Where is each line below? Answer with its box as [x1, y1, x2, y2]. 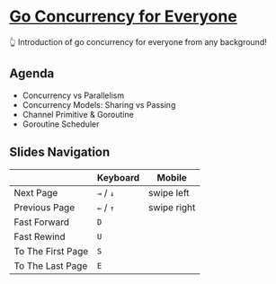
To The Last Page [13, 259, 88, 271]
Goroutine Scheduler [22, 119, 100, 129]
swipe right [147, 200, 196, 213]
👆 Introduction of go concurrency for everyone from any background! [9, 36, 267, 47]
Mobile [156, 171, 187, 183]
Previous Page [13, 200, 75, 213]
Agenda [9, 66, 55, 82]
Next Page [13, 186, 58, 199]
